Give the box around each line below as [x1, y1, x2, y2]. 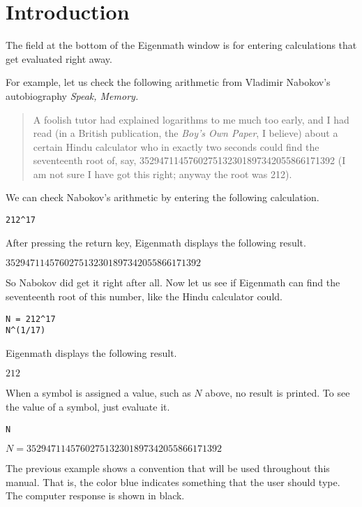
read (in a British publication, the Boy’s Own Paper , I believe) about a [33, 126, 338, 140]
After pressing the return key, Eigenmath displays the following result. [6, 235, 306, 249]
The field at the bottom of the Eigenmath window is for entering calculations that [6, 38, 357, 52]
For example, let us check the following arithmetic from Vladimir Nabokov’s [6, 75, 331, 89]
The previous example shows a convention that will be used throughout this [6, 461, 330, 476]
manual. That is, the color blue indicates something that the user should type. [6, 474, 340, 489]
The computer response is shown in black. [6, 488, 185, 503]
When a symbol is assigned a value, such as [6, 385, 191, 400]
